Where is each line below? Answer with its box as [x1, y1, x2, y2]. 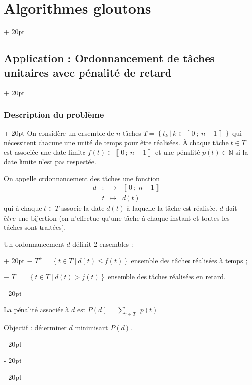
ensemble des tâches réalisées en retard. [108, 272, 226, 282]
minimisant [75, 322, 108, 333]
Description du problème [4, 108, 104, 120]
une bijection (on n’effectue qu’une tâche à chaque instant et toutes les [18, 212, 230, 223]
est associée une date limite [4, 147, 86, 157]
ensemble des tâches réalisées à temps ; [131, 255, 248, 265]
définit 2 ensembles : [72, 238, 133, 249]
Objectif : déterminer [4, 322, 67, 333]
